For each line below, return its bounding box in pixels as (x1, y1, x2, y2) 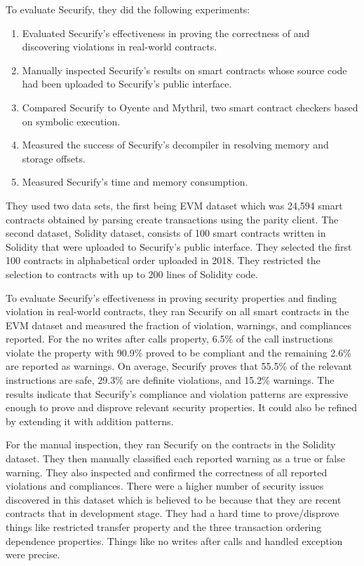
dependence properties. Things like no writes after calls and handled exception (6, 533, 343, 548)
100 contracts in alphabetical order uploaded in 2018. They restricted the (6, 253, 321, 268)
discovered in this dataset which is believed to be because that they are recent (6, 492, 342, 506)
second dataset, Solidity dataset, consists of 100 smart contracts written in (6, 226, 326, 240)
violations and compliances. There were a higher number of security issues (6, 478, 324, 493)
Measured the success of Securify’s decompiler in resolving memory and (22, 137, 329, 152)
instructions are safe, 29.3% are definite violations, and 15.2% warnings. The (6, 373, 335, 387)
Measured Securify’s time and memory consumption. (22, 174, 248, 189)
